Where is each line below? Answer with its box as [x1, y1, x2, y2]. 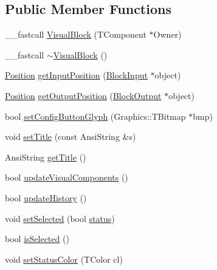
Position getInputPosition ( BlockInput [5, 69, 148, 81]
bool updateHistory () [5, 191, 87, 204]
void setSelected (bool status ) [5, 212, 115, 224]
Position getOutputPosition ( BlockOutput [5, 89, 162, 102]
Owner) [153, 28, 182, 41]
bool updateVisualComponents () [5, 171, 128, 184]
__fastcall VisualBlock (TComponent [5, 28, 146, 41]
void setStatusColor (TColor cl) [5, 252, 123, 265]
